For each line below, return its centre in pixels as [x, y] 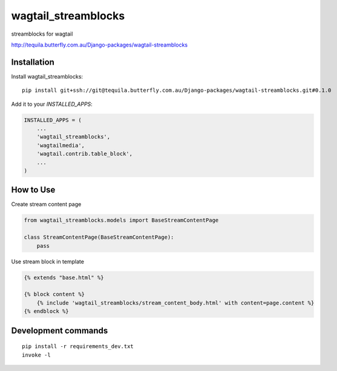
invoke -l [36, 355]
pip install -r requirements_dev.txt [78, 347]
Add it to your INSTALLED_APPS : [52, 104]
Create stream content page [46, 204]
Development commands [60, 330]
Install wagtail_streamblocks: [47, 76]
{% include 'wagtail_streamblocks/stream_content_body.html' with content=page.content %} [175, 303]
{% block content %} [54, 294]
